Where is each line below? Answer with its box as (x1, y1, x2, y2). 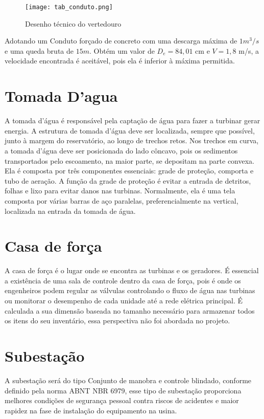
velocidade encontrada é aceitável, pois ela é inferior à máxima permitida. (5, 55, 235, 66)
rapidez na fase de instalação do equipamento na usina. (5, 405, 177, 415)
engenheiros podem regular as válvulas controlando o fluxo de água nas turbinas (5, 285, 255, 296)
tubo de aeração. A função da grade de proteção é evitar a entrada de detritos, (5, 175, 251, 186)
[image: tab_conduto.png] (25, 4, 113, 11)
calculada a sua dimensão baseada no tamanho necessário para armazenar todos (5, 305, 255, 316)
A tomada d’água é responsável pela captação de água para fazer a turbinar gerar (5, 115, 260, 126)
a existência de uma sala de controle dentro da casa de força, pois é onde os (5, 275, 241, 285)
